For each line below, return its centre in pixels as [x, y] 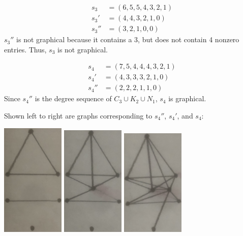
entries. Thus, [25, 49]
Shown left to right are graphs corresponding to [78, 115]
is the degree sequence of [73, 98]
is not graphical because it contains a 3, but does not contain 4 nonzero [128, 39]
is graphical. [187, 98]
